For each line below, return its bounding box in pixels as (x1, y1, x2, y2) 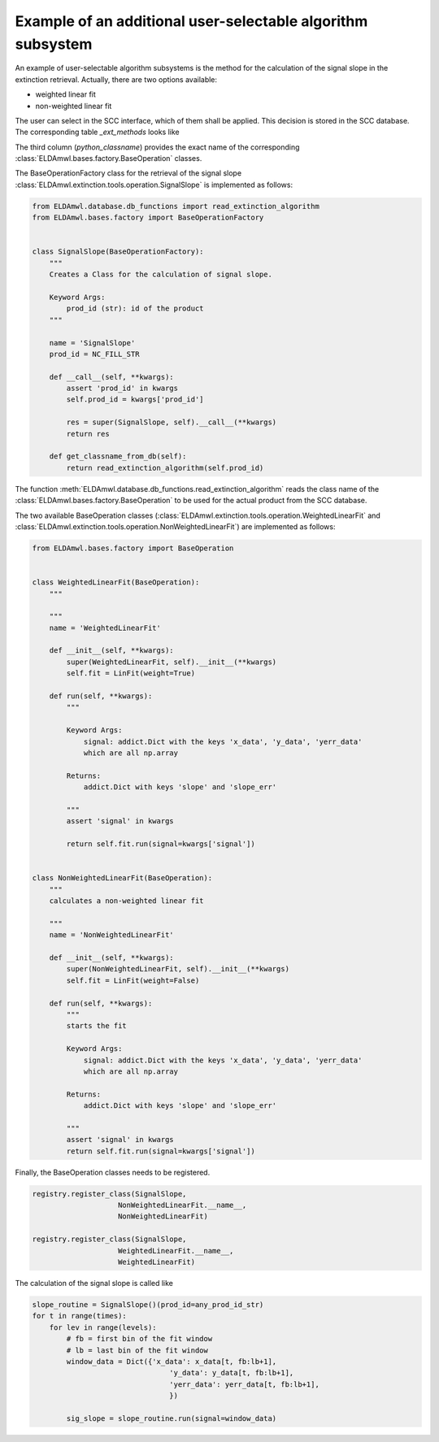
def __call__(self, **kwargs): (49, 372, 174, 381)
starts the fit (66, 1021, 128, 1031)
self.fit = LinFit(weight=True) (66, 669, 195, 678)
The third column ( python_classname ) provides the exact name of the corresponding (15, 142, 300, 152)
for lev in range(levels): (49, 1323, 158, 1332)
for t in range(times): (32, 1311, 128, 1321)
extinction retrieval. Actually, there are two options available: (15, 74, 218, 85)
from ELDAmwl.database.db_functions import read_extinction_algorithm (32, 202, 320, 211)
